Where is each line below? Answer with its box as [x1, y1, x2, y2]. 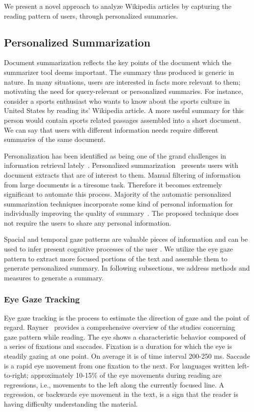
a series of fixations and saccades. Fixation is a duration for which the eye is [4, 341, 232, 351]
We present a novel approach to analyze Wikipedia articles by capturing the [4, 1, 232, 11]
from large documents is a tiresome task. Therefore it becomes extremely [4, 179, 222, 189]
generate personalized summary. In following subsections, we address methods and [4, 263, 250, 273]
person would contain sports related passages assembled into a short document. [4, 114, 241, 125]
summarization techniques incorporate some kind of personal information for [4, 198, 233, 208]
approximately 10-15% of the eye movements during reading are [30, 370, 222, 380]
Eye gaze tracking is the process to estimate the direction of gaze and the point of [4, 312, 249, 322]
